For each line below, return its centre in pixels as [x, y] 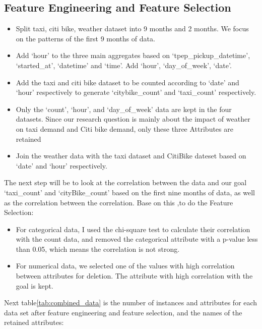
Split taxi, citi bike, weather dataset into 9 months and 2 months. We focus [132, 29]
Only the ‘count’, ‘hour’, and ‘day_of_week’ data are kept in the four [124, 109]
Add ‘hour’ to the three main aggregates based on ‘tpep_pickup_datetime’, [133, 55]
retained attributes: [34, 322]
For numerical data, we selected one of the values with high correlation [125, 266]
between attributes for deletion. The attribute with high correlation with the [134, 276]
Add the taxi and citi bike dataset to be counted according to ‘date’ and [127, 82]
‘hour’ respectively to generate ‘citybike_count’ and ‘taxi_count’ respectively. [136, 92]
